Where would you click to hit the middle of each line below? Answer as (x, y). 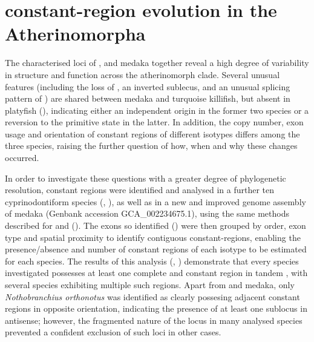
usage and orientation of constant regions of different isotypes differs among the (152, 133)
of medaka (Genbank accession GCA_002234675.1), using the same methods (147, 213)
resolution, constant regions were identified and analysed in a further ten (140, 190)
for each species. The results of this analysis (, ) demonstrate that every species (152, 261)
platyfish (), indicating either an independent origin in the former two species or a (157, 110)
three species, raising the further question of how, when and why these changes (151, 146)
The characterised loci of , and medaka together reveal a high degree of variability (157, 63)
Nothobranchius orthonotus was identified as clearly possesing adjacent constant (152, 296)
